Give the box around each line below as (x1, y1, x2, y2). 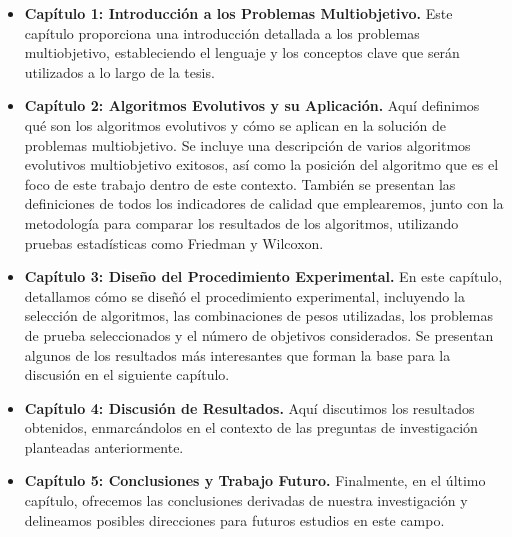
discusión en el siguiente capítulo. (24, 364, 230, 385)
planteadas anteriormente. (24, 436, 184, 457)
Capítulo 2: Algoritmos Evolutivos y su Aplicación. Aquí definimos (24, 95, 480, 116)
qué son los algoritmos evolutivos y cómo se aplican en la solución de (24, 114, 447, 135)
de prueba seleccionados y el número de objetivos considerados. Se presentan (24, 324, 494, 345)
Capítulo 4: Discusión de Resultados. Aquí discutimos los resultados (24, 397, 475, 418)
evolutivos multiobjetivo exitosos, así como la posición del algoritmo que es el (24, 154, 499, 175)
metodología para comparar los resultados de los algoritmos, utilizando (24, 212, 459, 233)
